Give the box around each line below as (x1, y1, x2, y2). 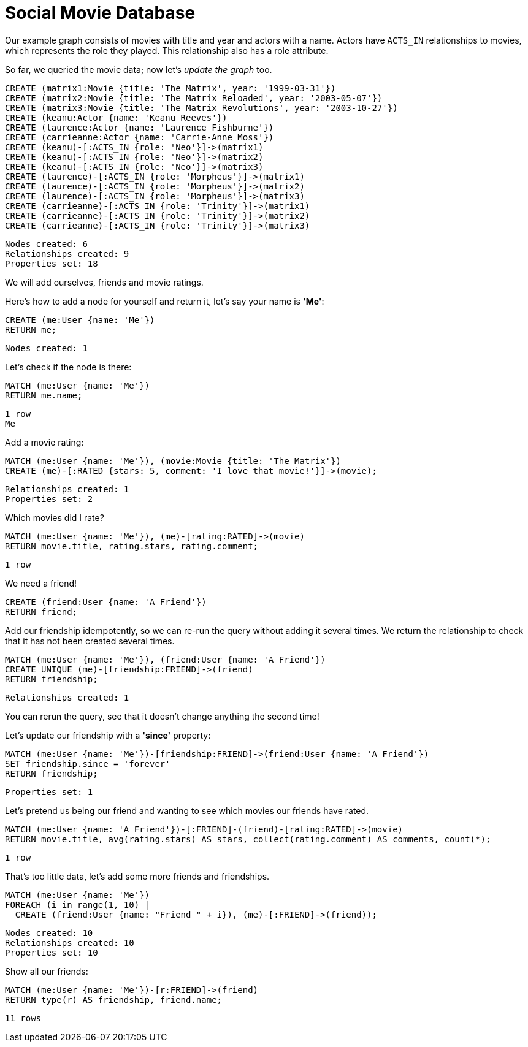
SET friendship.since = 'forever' (5, 758, 170, 769)
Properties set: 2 (5, 493, 93, 504)
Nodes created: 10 (5, 927, 93, 938)
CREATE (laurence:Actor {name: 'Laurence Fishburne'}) (5, 122, 274, 132)
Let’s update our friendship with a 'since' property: (5, 729, 211, 741)
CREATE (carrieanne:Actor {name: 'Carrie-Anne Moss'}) (5, 132, 274, 142)
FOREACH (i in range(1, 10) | (5, 899, 150, 910)
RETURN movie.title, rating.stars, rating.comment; (5, 541, 259, 551)
